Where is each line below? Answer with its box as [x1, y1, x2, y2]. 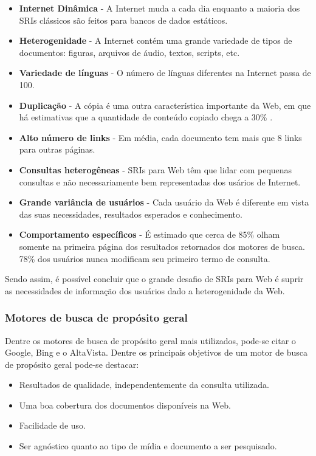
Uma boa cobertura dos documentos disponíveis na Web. [19, 398, 231, 411]
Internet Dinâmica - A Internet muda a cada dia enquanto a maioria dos [19, 2, 300, 14]
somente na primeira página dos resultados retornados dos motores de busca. [19, 240, 306, 252]
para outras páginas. [19, 143, 95, 156]
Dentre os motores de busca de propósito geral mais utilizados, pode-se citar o [5, 334, 296, 347]
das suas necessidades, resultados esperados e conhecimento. [19, 207, 242, 220]
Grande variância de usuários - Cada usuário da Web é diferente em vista [19, 196, 309, 209]
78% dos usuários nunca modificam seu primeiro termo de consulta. [19, 252, 270, 264]
